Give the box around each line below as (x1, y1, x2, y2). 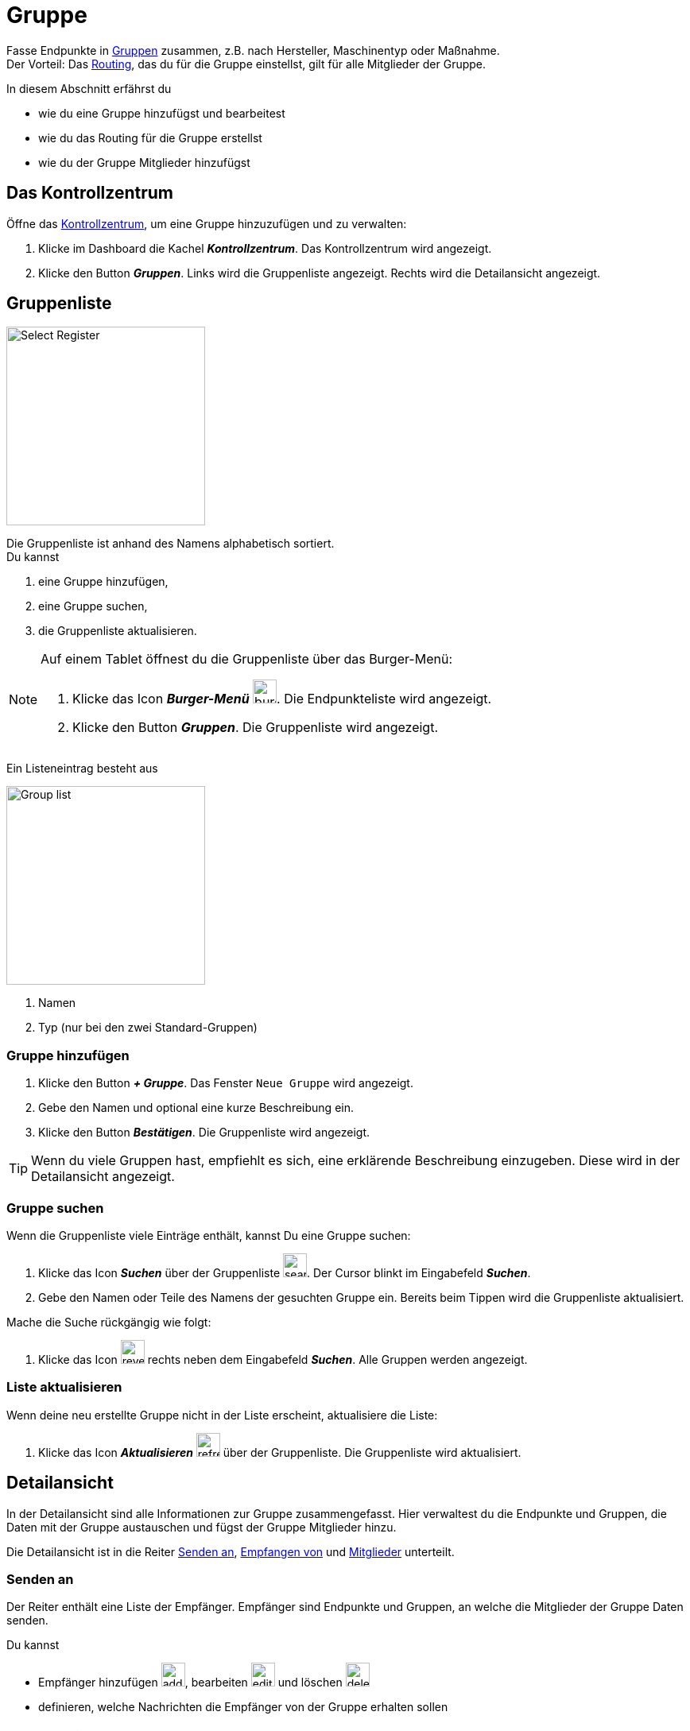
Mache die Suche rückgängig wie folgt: (6, 1315, 211, 1329)
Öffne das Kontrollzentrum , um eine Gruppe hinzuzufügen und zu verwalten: (6, 216, 407, 230)
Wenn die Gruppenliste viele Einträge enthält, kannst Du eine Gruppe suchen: (6, 1228, 411, 1242)
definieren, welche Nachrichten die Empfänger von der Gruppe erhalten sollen (38, 1700, 448, 1714)
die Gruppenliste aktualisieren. (38, 624, 197, 638)
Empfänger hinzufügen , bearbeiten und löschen (38, 1675, 343, 1690)
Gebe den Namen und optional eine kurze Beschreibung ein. (38, 1101, 354, 1115)
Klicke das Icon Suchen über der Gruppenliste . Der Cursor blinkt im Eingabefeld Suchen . (38, 1265, 531, 1280)
